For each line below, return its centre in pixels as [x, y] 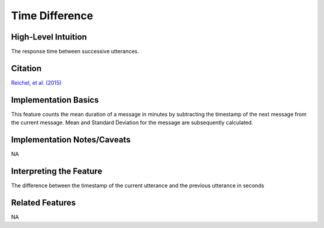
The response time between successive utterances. [75, 52]
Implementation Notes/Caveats [71, 140]
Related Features [43, 202]
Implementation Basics [55, 100]
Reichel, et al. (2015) [36, 82]
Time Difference [52, 16]
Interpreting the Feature [57, 171]
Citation [26, 68]
